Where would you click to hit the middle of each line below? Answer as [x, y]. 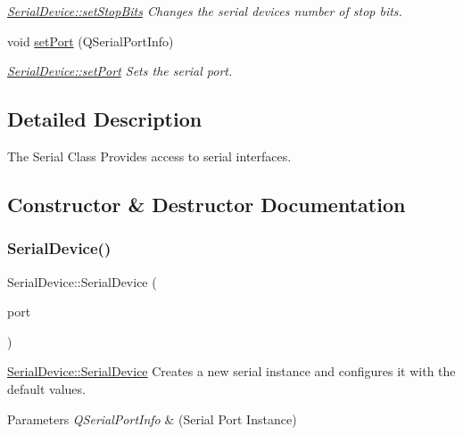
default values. [46, 388]
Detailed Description [105, 119]
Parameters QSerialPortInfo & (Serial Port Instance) [152, 419]
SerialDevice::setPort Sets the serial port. [120, 71]
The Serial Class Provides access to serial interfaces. [149, 156]
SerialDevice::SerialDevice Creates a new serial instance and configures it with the [231, 371]
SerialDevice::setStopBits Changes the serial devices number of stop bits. [205, 11]
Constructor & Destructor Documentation [207, 204]
